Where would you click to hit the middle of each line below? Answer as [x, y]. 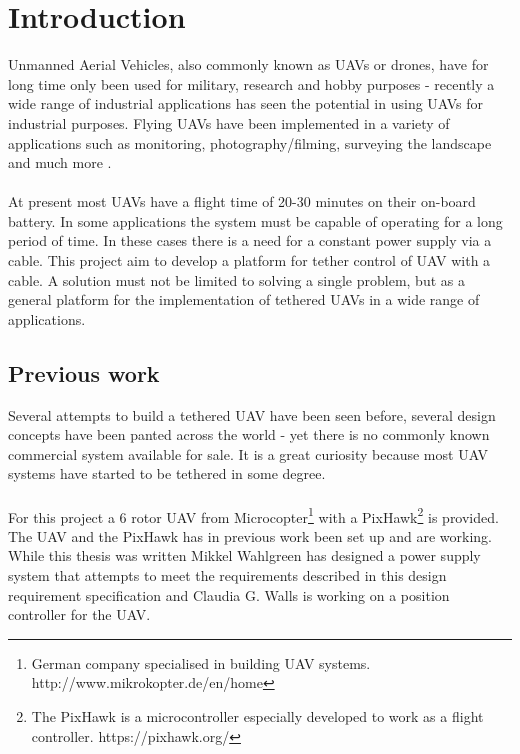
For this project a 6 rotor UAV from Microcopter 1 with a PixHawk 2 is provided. [253, 515]
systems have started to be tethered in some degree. [167, 473]
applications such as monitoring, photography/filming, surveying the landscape [250, 142]
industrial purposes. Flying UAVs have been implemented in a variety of [229, 122]
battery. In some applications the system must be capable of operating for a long [255, 220]
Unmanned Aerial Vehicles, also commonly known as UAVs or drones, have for [248, 64]
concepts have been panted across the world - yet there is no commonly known [249, 434]
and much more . [60, 162]
